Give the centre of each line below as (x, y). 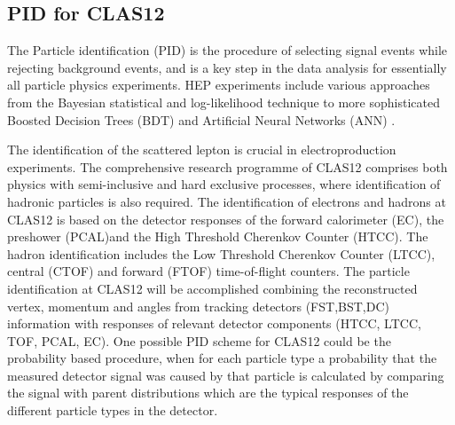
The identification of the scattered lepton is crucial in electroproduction (202, 150)
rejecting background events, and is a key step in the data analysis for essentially (227, 67)
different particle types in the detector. (113, 410)
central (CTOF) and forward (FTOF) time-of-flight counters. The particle (208, 271)
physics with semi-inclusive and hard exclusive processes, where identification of (224, 184)
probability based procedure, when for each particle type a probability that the (222, 358)
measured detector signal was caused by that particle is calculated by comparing (226, 375)
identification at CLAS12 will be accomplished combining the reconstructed (212, 288)
